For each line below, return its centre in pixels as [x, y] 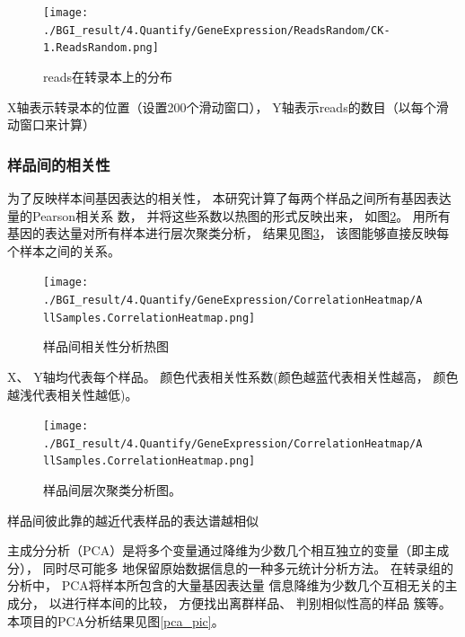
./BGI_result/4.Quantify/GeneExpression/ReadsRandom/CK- [217, 30]
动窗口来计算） [51, 124]
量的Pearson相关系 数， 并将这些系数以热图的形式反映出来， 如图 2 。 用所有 [229, 215]
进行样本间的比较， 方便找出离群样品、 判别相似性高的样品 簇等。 [256, 603]
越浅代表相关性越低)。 [73, 394]
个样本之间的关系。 [64, 250]
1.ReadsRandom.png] [101, 48]
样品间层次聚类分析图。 [112, 490]
